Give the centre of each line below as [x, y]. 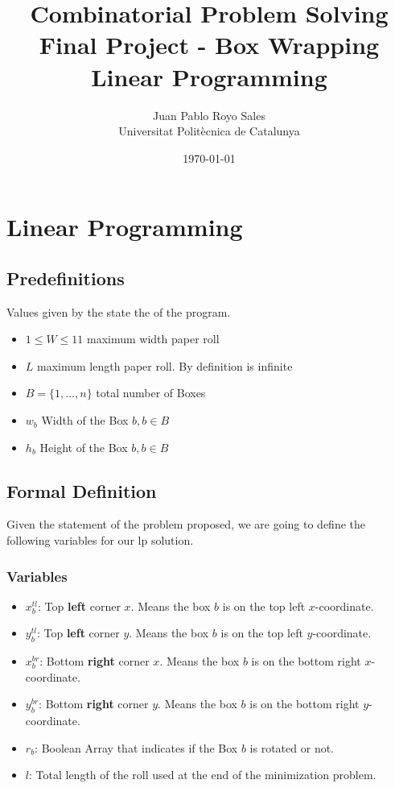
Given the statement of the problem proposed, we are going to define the [186, 524]
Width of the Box [85, 420]
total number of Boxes [151, 393]
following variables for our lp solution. [100, 540]
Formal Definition [82, 490]
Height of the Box [84, 447]
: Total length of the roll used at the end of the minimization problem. [202, 775]
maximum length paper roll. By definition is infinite [165, 365]
